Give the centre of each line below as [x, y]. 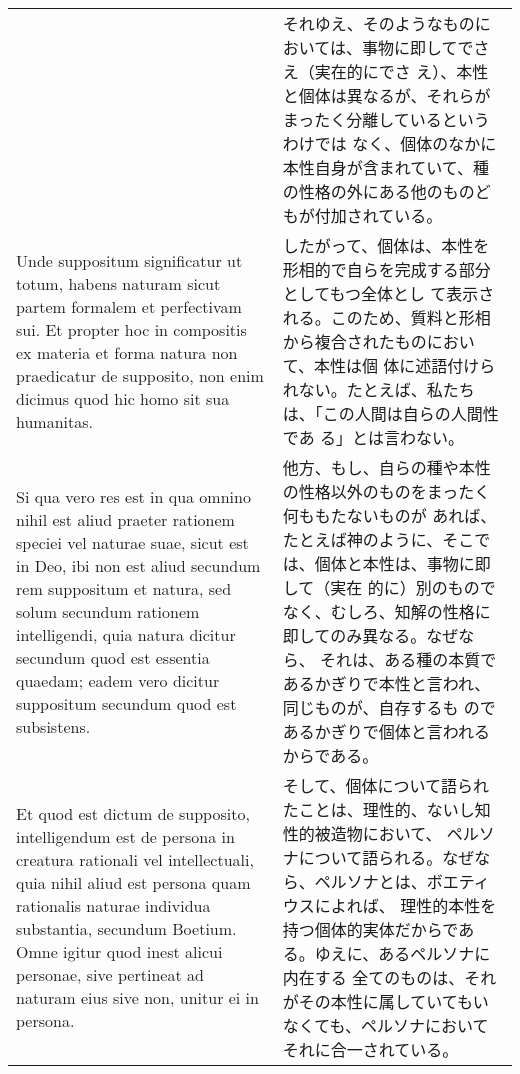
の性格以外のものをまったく [386, 491]
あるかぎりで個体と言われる [386, 731]
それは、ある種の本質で [408, 659]
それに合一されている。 [370, 1049]
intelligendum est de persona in [125, 836]
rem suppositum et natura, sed [124, 588]
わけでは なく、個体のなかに [389, 143]
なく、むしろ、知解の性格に [386, 611]
